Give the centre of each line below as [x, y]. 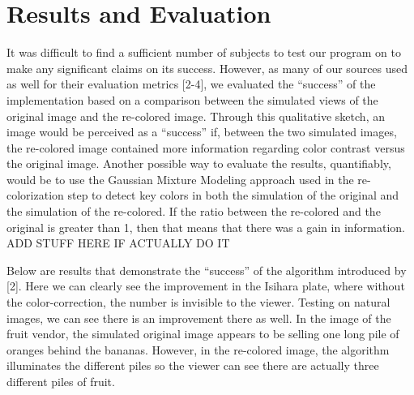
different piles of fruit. [61, 381]
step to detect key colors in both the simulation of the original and [233, 195]
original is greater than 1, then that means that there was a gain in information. [206, 227]
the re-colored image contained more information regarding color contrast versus [206, 147]
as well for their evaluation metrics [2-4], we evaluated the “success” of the [191, 84]
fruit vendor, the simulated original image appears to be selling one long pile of [203, 334]
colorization [35, 195]
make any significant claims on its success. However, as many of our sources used [207, 68]
